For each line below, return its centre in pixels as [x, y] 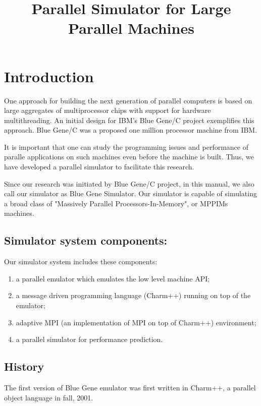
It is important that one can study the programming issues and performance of [126, 147]
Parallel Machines [131, 28]
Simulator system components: [86, 240]
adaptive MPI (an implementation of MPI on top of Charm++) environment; [136, 322]
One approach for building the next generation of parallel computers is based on [128, 100]
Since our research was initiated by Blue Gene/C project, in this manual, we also [129, 183]
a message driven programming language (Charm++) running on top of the [133, 295]
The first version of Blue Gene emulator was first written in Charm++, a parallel [130, 387]
